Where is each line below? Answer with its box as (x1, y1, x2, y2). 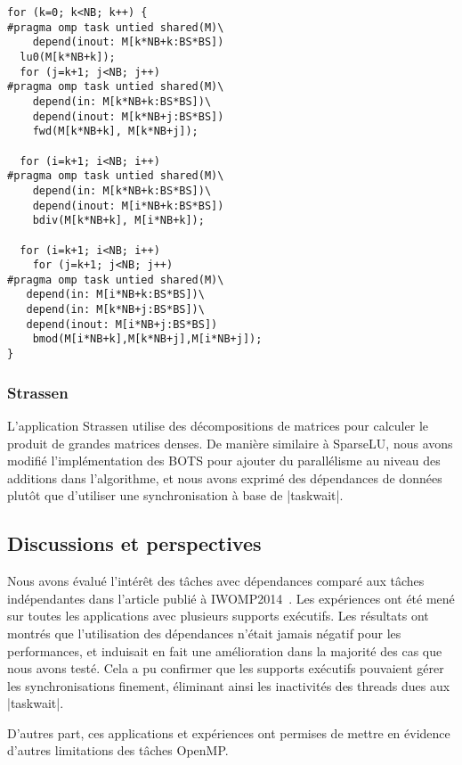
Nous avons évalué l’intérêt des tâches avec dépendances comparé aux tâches (7, 572, 425, 590)
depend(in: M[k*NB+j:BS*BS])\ (26, 303, 205, 317)
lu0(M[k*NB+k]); (20, 50, 116, 63)
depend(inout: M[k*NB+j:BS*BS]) (32, 110, 224, 123)
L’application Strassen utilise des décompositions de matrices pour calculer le (7, 415, 428, 434)
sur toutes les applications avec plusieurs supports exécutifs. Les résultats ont (7, 606, 429, 625)
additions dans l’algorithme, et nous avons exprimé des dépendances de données (7, 468, 442, 487)
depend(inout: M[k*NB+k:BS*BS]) (32, 36, 224, 49)
